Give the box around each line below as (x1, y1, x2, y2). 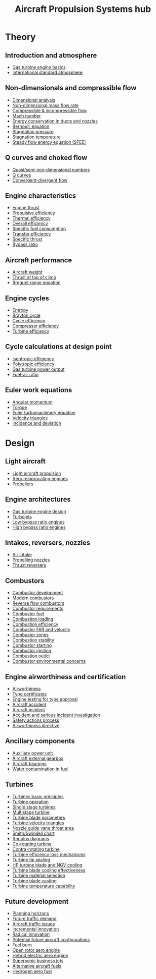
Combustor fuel (12, 611, 44, 617)
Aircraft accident (12, 701, 47, 707)
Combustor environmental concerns (12, 658, 86, 664)
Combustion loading (12, 616, 54, 622)
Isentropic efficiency (12, 355, 54, 361)
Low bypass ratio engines (12, 519, 65, 525)
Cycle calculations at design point (5, 343, 112, 351)
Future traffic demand (12, 916, 57, 921)
